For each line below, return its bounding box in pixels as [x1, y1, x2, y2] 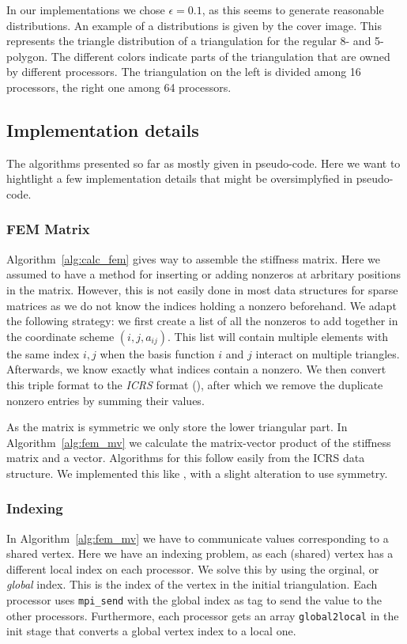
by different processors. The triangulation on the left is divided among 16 [6, 63, 361, 80]
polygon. [6, 47, 48, 64]
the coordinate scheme [6, 328, 115, 344]
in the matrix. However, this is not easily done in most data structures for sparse [6, 281, 398, 297]
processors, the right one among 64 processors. [6, 78, 232, 95]
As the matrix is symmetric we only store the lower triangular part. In [6, 419, 348, 435]
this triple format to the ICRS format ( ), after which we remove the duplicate [6, 376, 383, 392]
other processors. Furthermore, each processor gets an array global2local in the [6, 607, 399, 623]
